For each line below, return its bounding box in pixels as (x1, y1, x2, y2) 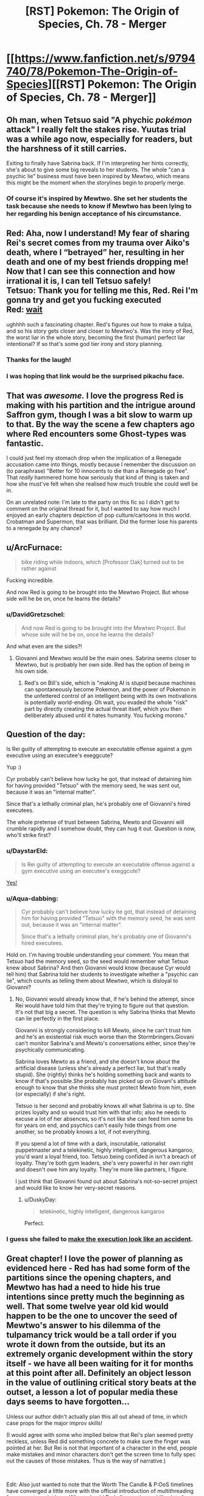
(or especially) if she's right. (15, 1090, 86, 1098)
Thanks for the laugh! (6, 355, 72, 364)
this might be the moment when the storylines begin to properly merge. (6, 179, 185, 186)
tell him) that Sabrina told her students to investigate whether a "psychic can (6, 970, 199, 977)
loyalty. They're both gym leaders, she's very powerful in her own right (15, 1159, 194, 1167)
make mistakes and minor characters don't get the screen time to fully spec (6, 1450, 196, 1458)
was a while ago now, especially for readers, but (6, 134, 193, 144)
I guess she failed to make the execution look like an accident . (6, 1234, 193, 1243)
